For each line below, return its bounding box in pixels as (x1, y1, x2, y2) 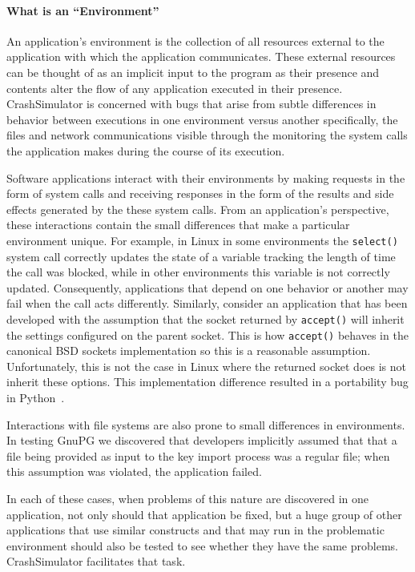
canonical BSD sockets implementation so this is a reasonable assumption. (6, 342, 371, 359)
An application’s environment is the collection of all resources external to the (6, 32, 385, 49)
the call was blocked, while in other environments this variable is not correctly (6, 264, 390, 280)
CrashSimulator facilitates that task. (6, 553, 186, 570)
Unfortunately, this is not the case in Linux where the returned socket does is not (6, 357, 406, 374)
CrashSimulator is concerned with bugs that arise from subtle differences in (6, 95, 377, 112)
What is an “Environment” (6, 2, 159, 18)
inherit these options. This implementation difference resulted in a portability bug (6, 373, 409, 390)
